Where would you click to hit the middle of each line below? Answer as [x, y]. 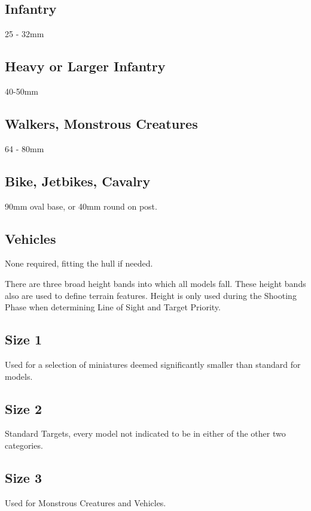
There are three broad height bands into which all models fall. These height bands [155, 283]
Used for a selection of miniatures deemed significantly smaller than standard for [153, 364]
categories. [24, 445]
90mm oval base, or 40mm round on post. [81, 206]
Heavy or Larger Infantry [85, 66]
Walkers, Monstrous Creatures [101, 123]
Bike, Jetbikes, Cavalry [78, 181]
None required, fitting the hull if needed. [79, 263]
